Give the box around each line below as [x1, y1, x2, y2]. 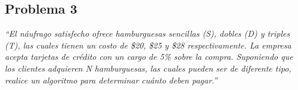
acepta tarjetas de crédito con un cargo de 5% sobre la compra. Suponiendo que [5, 50, 293, 63]
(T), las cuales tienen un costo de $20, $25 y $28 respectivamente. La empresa [5, 38, 291, 51]
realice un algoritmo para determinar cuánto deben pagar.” [5, 73, 218, 86]
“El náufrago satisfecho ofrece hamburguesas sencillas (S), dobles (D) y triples [5, 27, 290, 40]
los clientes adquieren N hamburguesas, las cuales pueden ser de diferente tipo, [5, 62, 291, 74]
